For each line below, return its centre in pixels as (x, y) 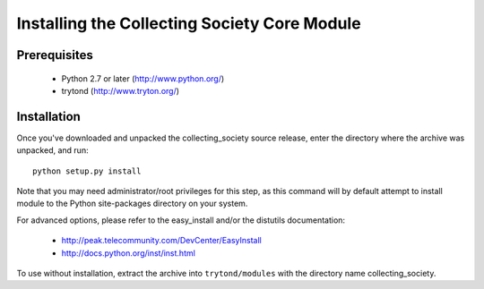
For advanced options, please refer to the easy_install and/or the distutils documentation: (181, 220)
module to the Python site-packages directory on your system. (132, 204)
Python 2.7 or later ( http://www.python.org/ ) (143, 78)
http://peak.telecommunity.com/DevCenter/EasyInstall (161, 241)
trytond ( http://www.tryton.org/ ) (120, 90)
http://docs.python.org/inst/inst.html (129, 253)
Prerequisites (55, 55)
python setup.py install (87, 171)
